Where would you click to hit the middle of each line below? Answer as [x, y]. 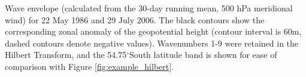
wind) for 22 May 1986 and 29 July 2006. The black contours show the [135, 19]
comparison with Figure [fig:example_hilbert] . [90, 66]
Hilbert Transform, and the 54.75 [66, 55]
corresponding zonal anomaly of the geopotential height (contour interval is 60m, [153, 31]
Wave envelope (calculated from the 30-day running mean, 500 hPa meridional [149, 8]
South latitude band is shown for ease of [203, 55]
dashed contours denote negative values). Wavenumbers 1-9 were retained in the [152, 43]
